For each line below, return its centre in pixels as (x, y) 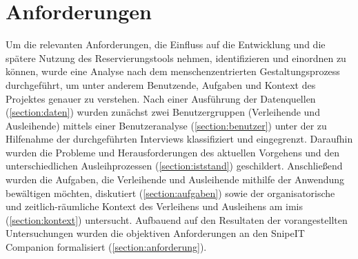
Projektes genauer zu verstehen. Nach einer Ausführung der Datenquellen (161, 98)
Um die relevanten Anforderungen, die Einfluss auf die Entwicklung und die (166, 44)
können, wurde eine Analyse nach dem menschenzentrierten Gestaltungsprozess (173, 71)
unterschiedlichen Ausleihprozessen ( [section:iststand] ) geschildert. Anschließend (174, 166)
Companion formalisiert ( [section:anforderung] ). (106, 247)
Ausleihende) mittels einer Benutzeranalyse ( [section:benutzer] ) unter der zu (166, 125)
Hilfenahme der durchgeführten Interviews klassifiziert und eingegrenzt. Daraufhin (179, 139)
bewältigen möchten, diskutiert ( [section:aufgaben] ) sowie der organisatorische (170, 193)
